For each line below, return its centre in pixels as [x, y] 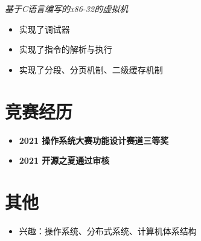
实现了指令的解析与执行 [65, 49]
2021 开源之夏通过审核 [64, 160]
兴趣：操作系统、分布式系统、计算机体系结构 [108, 230]
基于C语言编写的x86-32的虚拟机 [67, 8]
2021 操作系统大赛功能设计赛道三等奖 [94, 140]
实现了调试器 [44, 29]
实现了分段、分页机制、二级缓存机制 [91, 69]
